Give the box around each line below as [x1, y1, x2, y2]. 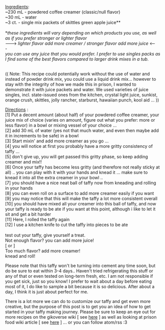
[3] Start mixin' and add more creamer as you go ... [5, 138, 109, 144]
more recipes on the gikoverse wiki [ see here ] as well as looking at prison [5, 314, 157, 320]
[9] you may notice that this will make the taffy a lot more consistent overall [5, 196, 158, 201]
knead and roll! [5, 253, 35, 259]
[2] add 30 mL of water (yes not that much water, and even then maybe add [5, 128, 159, 133]
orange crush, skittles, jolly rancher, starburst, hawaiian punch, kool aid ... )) [5, 97, 159, 103]
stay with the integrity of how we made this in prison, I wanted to [5, 81, 136, 87]
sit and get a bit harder [5, 211, 51, 217]
